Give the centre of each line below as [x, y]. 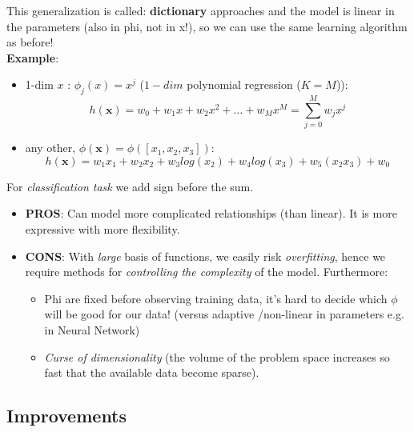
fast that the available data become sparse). [152, 372]
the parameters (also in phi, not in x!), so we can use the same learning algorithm [207, 26]
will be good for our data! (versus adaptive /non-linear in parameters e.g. [224, 314]
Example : [33, 57]
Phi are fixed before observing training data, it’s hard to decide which [216, 298]
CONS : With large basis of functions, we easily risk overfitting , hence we [205, 256]
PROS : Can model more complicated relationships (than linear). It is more [211, 213]
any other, [50, 148]
